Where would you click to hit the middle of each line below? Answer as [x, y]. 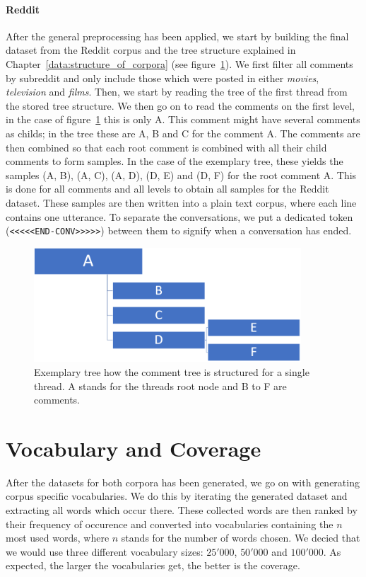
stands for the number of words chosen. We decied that [241, 538]
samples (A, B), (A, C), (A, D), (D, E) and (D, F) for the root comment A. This [181, 175]
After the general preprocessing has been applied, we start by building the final [177, 36]
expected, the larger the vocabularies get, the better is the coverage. [153, 565]
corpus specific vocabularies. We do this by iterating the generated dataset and [177, 496]
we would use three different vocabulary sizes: [105, 551]
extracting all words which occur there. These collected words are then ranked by [182, 510]
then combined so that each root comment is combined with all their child [166, 147]
